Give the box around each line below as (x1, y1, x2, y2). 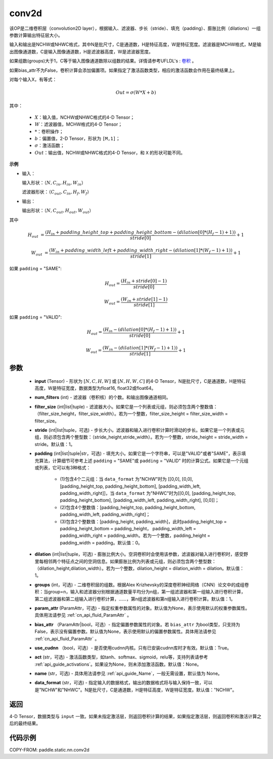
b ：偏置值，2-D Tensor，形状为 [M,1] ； (34, 135, 121, 141)
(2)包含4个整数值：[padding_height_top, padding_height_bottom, (60, 504, 196, 510)
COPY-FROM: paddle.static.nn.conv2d (9, 747, 89, 753)
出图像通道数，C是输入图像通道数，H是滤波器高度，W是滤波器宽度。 (9, 48, 154, 55)
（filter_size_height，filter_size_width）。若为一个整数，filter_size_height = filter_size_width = (34, 411, 228, 417)
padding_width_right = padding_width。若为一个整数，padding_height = (60, 533, 211, 539)
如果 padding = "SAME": (9, 265, 62, 271)
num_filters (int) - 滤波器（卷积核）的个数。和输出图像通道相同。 (34, 394, 171, 400)
